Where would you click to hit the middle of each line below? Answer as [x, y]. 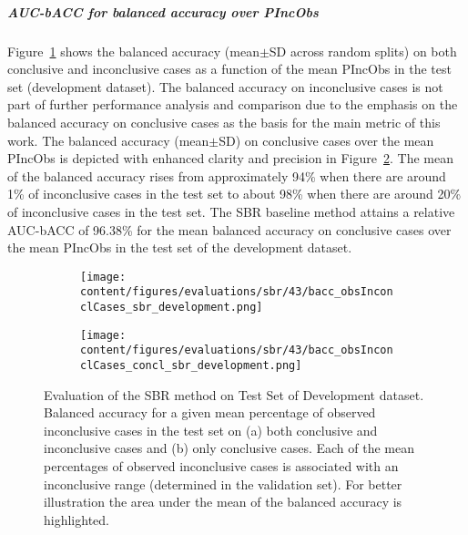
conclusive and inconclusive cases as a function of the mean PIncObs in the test [229, 69]
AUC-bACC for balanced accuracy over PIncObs [163, 11]
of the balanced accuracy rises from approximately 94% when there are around [227, 175]
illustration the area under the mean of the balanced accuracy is [223, 502]
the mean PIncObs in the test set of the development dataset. [180, 247]
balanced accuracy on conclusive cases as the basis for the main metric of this [224, 122]
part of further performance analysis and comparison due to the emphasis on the [233, 104]
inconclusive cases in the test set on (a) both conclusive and [211, 430]
